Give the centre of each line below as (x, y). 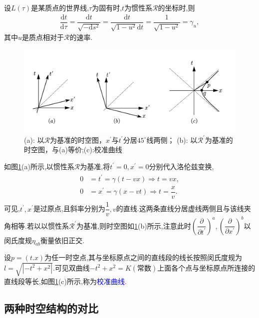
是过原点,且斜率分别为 (69, 208)
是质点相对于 (43, 37)
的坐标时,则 (176, 7)
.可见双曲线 (71, 267)
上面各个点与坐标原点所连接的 (206, 267)
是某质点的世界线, (60, 7)
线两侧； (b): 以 (172, 140)
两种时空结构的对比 (51, 308)
